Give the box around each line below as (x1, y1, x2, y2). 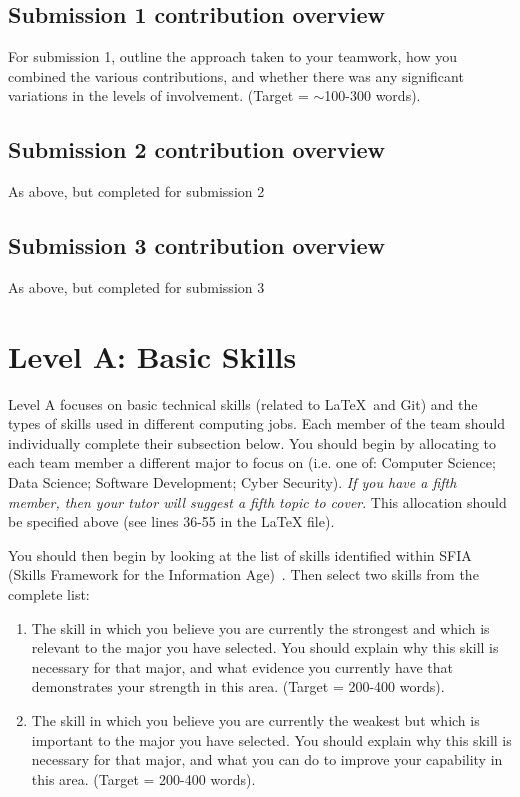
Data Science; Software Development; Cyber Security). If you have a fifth (8, 472, 457, 493)
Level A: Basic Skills (8, 335, 297, 376)
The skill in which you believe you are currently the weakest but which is (31, 710, 480, 731)
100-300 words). (324, 85, 421, 106)
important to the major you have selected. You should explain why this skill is (31, 729, 512, 750)
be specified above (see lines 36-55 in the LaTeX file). (8, 511, 335, 532)
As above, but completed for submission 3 (8, 276, 265, 297)
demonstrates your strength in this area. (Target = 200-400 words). (31, 676, 445, 697)
